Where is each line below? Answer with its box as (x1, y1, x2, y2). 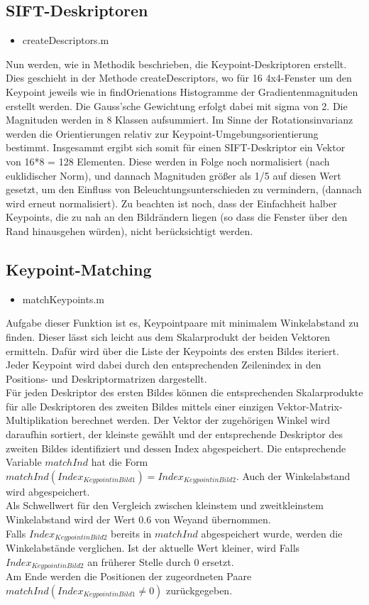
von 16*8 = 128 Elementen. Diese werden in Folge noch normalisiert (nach (6, 153, 330, 168)
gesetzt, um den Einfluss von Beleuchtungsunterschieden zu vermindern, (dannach (6, 182, 362, 197)
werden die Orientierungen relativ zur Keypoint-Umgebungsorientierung (6, 126, 319, 141)
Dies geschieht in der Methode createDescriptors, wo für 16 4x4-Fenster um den (6, 70, 352, 85)
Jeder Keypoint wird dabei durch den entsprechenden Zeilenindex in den (6, 357, 321, 372)
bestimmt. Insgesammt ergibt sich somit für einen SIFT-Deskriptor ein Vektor (6, 140, 346, 155)
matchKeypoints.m (22, 291, 104, 306)
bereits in (111, 525, 152, 540)
